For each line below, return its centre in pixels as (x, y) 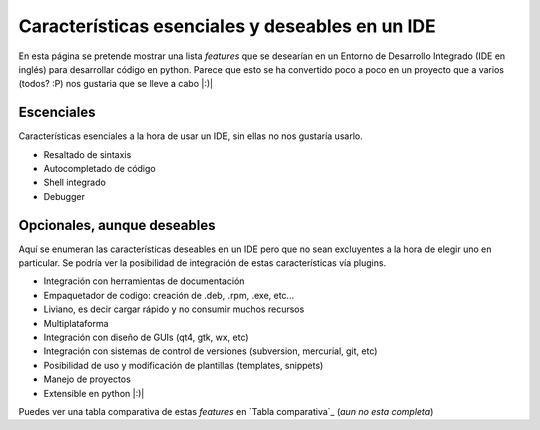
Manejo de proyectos (87, 379)
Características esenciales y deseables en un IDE (227, 26)
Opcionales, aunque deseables (117, 225)
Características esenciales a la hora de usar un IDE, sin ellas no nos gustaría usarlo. (191, 136)
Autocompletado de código (99, 169)
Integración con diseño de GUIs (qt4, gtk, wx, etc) (146, 337)
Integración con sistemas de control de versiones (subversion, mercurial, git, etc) (210, 351)
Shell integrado (75, 182)
